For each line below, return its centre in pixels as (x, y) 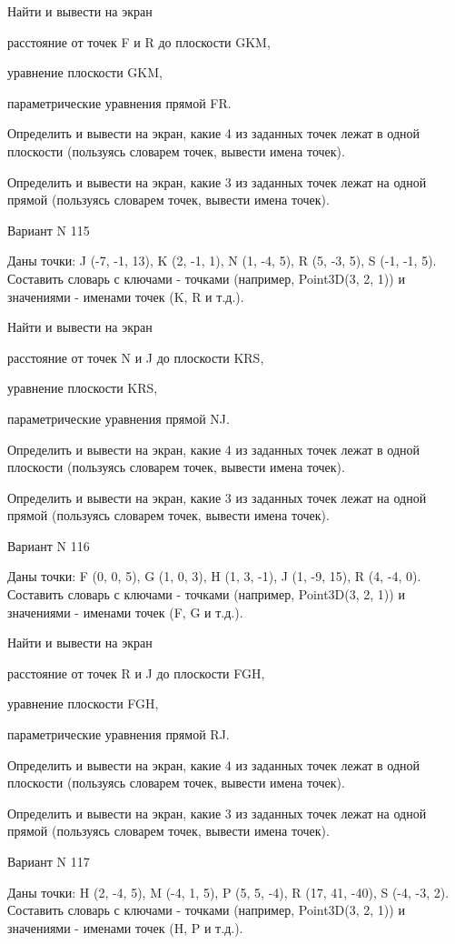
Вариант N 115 (49, 230)
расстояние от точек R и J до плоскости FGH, (136, 673)
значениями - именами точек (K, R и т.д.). (126, 296)
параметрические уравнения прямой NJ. (119, 418)
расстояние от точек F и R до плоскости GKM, (139, 41)
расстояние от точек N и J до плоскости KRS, (136, 357)
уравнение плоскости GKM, (85, 72)
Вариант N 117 (49, 861)
